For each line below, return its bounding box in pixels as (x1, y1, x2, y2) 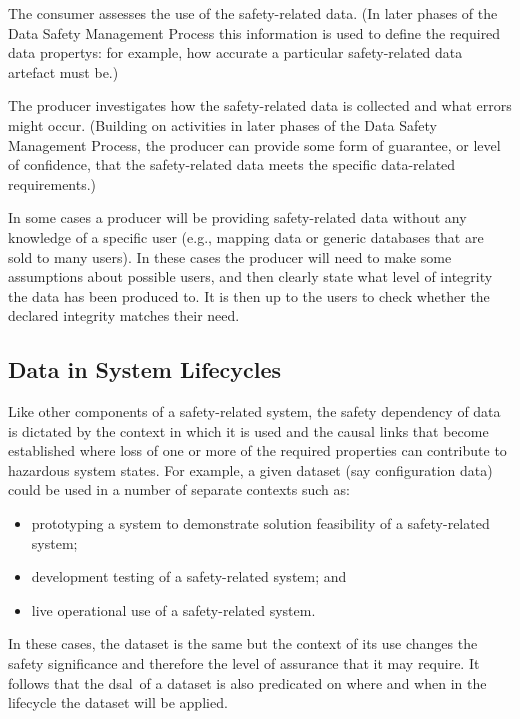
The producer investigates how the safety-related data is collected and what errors (8, 95, 512, 116)
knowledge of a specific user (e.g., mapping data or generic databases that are (8, 226, 484, 247)
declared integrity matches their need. (8, 305, 240, 326)
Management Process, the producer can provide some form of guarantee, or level (8, 134, 501, 155)
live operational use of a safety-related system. (31, 599, 316, 620)
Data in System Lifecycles (8, 354, 282, 385)
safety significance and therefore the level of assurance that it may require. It (8, 653, 480, 674)
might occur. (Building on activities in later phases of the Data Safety (8, 114, 437, 135)
